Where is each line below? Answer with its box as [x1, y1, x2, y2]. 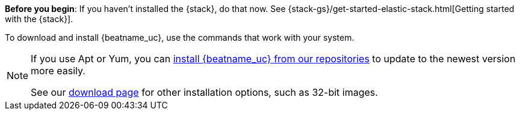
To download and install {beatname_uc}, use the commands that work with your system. [5, 32, 354, 43]
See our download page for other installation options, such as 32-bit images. [31, 86, 378, 98]
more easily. [31, 65, 85, 77]
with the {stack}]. [5, 14, 73, 24]
